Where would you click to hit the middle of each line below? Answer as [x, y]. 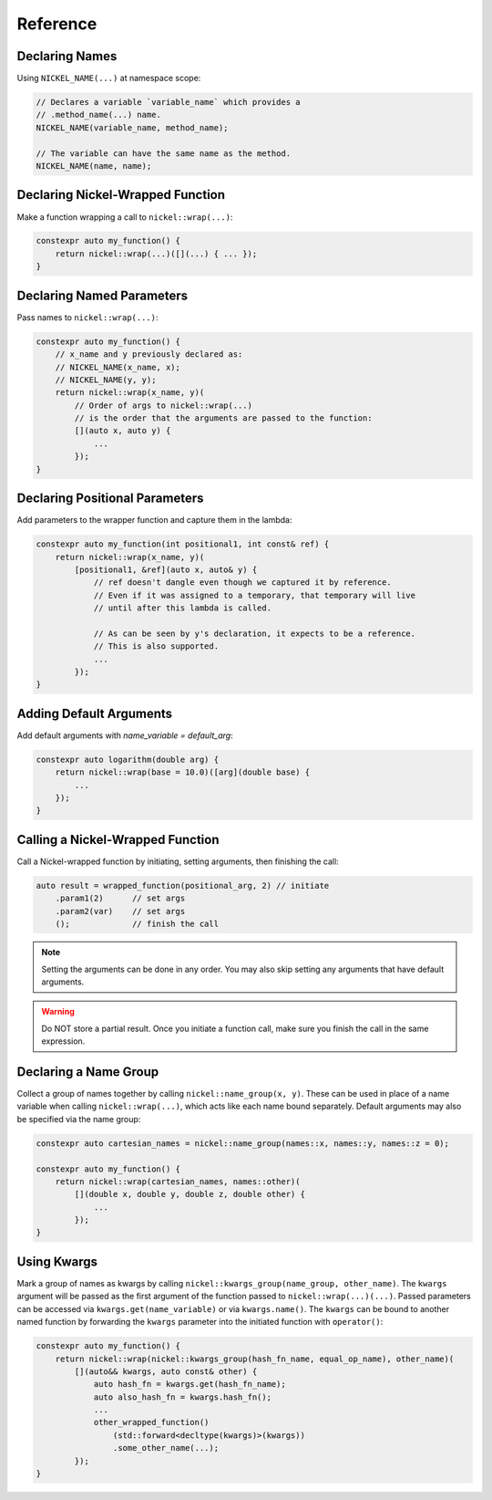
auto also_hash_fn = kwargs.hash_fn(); [183, 1397]
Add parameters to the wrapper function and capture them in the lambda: [154, 520]
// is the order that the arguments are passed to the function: [223, 418]
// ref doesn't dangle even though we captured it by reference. [242, 583]
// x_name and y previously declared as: [149, 354]
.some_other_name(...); [165, 1448]
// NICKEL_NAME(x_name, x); [118, 367]
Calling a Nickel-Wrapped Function [118, 839]
